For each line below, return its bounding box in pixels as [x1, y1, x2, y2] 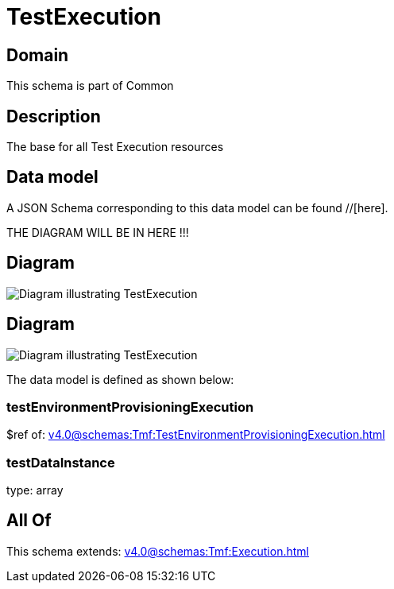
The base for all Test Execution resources [6, 140, 224, 154]
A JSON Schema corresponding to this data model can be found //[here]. [6, 200, 388, 215]
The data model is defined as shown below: [6, 372, 234, 386]
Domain [6, 45, 69, 65]
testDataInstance [6, 454, 115, 471]
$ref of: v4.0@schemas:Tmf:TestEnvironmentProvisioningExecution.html [6, 428, 385, 442]
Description [6, 106, 101, 126]
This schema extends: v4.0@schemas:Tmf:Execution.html [6, 544, 309, 558]
